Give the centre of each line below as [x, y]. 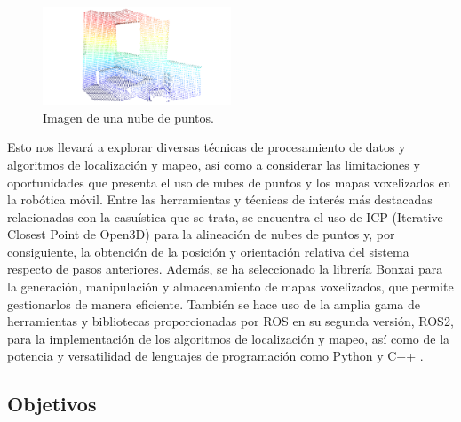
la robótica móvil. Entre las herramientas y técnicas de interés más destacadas [220, 199]
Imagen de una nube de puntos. [128, 117]
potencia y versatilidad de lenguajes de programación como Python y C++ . [215, 356]
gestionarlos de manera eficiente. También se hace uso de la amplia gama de [214, 303]
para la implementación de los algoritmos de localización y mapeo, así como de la [229, 338]
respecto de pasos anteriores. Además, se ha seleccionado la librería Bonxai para [225, 269]
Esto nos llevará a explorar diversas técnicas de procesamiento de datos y [207, 147]
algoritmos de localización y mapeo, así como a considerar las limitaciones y [214, 164]
